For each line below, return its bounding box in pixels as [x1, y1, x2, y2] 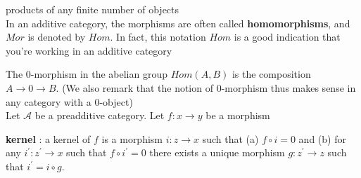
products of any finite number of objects [6, 2, 179, 16]
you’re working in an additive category [6, 43, 172, 57]
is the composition [232, 67, 311, 81]
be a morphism [205, 108, 270, 123]
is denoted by [27, 29, 86, 44]
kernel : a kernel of [6, 131, 91, 146]
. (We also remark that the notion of [56, 80, 213, 95]
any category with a [6, 94, 91, 109]
